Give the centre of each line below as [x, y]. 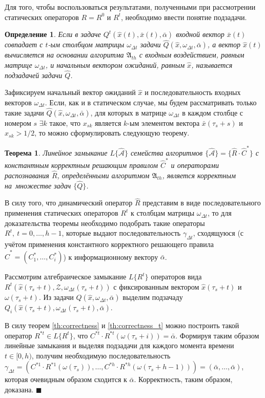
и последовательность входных [193, 92]
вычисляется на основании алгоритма [64, 55]
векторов [18, 102]
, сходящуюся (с [218, 233]
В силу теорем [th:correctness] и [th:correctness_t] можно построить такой [122, 325]
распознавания [27, 175]
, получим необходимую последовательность [101, 355]
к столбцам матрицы [162, 213]
